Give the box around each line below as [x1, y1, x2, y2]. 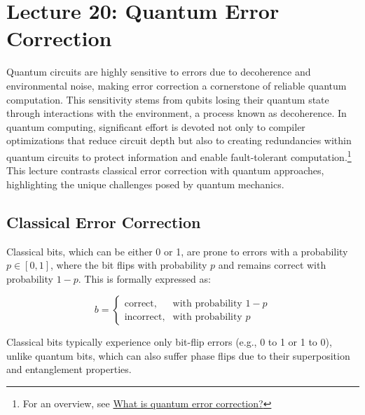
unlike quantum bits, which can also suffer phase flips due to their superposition [6, 348, 350, 363]
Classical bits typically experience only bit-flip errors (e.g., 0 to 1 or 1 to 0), [6, 335, 332, 349]
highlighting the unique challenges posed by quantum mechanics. [6, 176, 284, 191]
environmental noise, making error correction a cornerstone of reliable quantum [6, 78, 347, 92]
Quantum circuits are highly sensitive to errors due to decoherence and [6, 64, 311, 79]
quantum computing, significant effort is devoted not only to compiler [6, 119, 305, 134]
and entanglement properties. [6, 362, 132, 377]
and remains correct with [218, 258, 326, 272]
